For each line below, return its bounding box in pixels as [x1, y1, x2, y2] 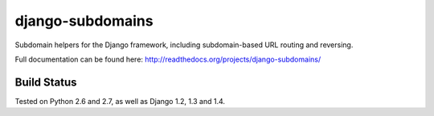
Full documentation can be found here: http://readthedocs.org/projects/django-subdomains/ [14, 54, 321, 64]
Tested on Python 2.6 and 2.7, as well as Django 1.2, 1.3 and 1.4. [14, 96, 225, 106]
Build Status [14, 75, 77, 89]
